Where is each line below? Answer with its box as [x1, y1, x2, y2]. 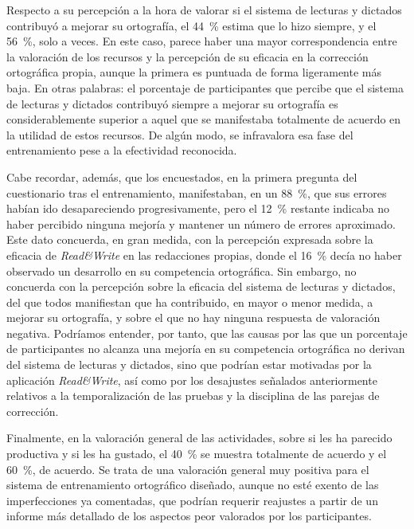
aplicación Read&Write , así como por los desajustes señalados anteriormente [6, 371, 377, 388]
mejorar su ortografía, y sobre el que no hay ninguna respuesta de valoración [6, 309, 381, 326]
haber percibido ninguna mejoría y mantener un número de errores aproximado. [6, 215, 396, 232]
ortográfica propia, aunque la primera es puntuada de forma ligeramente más [6, 64, 382, 80]
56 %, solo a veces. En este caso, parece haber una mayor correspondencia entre [6, 33, 397, 49]
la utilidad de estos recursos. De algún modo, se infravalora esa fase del [6, 126, 353, 143]
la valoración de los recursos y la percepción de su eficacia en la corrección [6, 48, 369, 65]
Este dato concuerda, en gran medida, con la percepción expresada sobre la [6, 231, 373, 248]
